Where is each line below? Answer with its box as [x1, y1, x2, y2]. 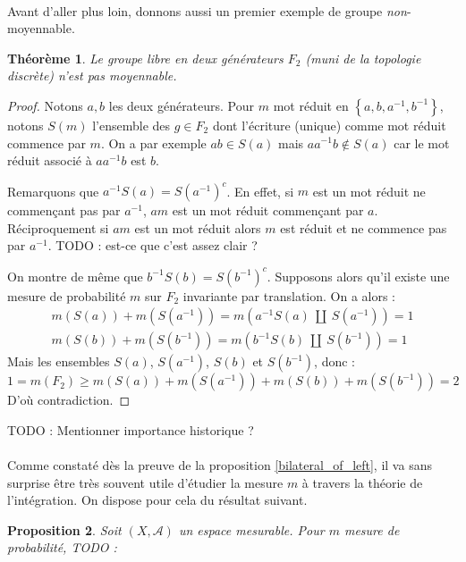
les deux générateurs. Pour [108, 96, 255, 114]
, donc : [314, 352, 356, 371]
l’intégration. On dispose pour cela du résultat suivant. [7, 491, 308, 509]
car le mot [394, 133, 450, 152]
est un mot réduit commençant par [172, 201, 364, 220]
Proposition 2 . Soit [7, 520, 122, 539]
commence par [7, 133, 86, 152]
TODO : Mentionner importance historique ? [7, 420, 254, 439]
